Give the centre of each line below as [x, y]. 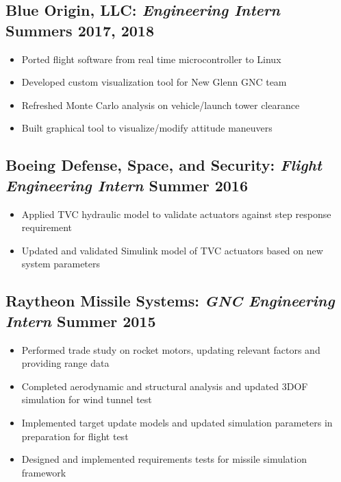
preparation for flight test [75, 436]
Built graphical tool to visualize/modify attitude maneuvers [147, 128]
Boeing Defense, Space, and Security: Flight [164, 165]
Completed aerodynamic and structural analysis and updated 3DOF [165, 386]
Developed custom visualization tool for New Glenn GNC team [154, 82]
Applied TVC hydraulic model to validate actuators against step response [176, 214]
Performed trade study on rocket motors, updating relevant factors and [171, 349]
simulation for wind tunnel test [87, 399]
